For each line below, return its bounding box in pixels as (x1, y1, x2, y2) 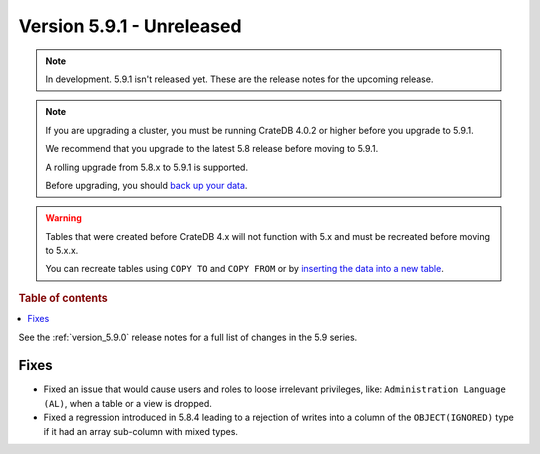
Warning (45, 212, 82, 224)
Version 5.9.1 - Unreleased (18, 15, 242, 37)
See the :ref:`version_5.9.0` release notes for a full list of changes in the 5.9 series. (18, 331, 358, 343)
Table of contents (18, 291, 109, 305)
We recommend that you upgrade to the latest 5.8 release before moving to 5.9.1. (45, 143, 379, 155)
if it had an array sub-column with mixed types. (43, 425, 239, 437)
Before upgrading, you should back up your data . (45, 179, 248, 191)
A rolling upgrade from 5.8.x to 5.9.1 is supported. (45, 161, 249, 173)
